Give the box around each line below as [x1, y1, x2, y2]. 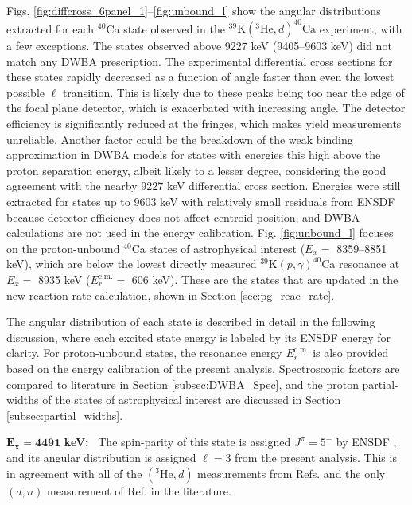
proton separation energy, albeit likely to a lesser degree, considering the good [6, 161, 387, 178]
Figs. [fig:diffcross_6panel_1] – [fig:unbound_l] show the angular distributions [6, 2, 381, 18]
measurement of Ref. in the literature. [47, 482, 231, 499]
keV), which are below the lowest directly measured [6, 255, 257, 272]
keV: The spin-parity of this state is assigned [64, 433, 291, 450]
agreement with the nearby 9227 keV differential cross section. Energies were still [6, 177, 401, 194]
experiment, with [319, 20, 402, 37]
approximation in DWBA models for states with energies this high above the [6, 146, 381, 163]
